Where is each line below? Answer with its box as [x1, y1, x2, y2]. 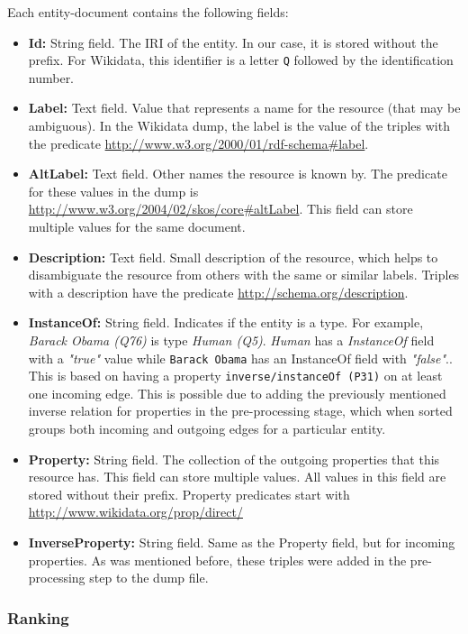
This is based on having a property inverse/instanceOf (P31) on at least [28, 366, 443, 385]
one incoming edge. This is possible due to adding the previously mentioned [28, 383, 446, 402]
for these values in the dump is [28, 181, 199, 200]
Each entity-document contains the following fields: [7, 3, 289, 21]
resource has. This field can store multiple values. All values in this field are [28, 467, 446, 486]
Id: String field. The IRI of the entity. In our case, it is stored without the [28, 32, 438, 51]
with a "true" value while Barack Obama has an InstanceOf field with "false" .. [28, 348, 453, 367]
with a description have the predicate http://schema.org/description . [28, 282, 409, 301]
